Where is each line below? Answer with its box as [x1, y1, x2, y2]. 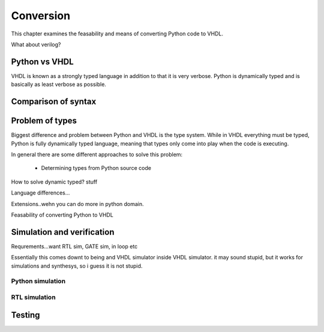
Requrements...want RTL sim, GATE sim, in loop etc [11, 243, 138, 250]
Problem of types [11, 116, 77, 126]
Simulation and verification [11, 227, 115, 237]
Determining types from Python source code [41, 164, 151, 172]
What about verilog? [11, 41, 61, 48]
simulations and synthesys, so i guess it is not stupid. [11, 262, 143, 270]
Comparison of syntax [11, 97, 97, 107]
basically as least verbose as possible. [11, 81, 106, 88]
